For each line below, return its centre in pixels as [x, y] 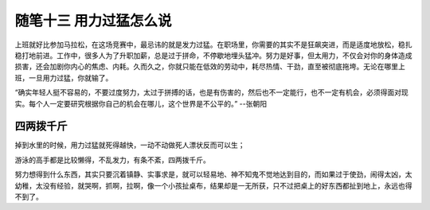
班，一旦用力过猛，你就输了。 [64, 78]
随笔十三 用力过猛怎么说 [93, 21]
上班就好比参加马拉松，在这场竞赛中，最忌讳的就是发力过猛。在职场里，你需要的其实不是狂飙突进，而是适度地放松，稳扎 [213, 45]
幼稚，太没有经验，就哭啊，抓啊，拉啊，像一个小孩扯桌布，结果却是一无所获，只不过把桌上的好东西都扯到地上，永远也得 [213, 185]
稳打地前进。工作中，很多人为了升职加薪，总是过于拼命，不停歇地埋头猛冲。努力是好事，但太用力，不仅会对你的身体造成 [213, 55]
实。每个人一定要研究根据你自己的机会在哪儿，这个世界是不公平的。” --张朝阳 [141, 103]
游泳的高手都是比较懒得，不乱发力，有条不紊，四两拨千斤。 [112, 160]
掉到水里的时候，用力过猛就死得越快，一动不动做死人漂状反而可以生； [130, 145]
